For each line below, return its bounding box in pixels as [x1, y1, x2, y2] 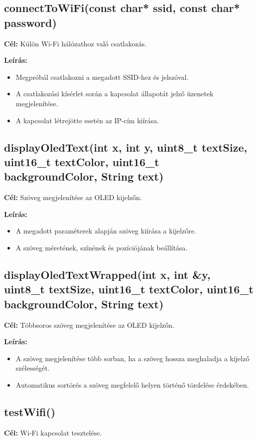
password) [4, 14, 57, 30]
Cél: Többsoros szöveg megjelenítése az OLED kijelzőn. [4, 319, 174, 330]
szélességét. [15, 363, 50, 373]
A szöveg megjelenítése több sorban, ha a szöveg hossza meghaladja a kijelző [15, 353, 250, 363]
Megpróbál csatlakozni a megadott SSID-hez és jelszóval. [15, 71, 189, 82]
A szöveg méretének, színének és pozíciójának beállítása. [15, 242, 188, 252]
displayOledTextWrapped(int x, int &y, [4, 266, 211, 282]
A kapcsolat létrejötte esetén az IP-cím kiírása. [15, 115, 159, 125]
